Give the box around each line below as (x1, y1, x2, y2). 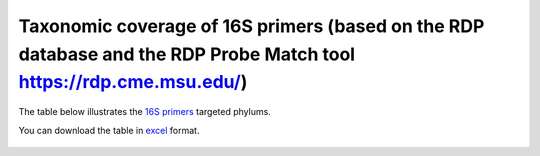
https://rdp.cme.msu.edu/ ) (18, 71, 248, 94)
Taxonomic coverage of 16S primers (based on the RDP (18, 15, 485, 37)
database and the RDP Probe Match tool (18, 43, 355, 65)
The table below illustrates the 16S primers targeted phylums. (18, 106, 272, 118)
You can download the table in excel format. (18, 124, 200, 136)
